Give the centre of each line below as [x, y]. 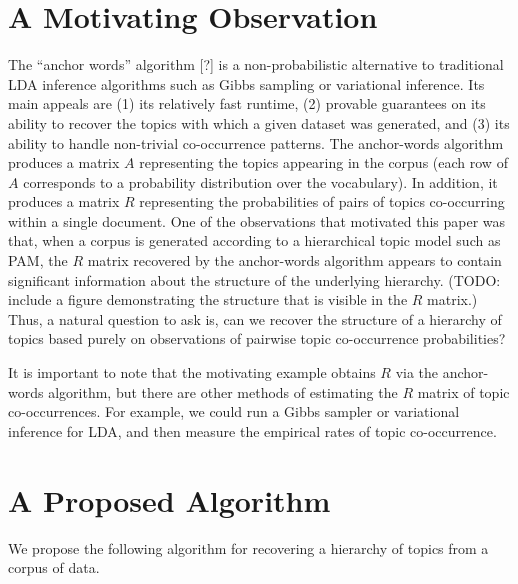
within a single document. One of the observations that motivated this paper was [257, 220]
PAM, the [38, 260]
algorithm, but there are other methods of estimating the [223, 391]
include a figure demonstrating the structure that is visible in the [208, 299]
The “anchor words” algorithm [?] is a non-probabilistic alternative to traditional [256, 64]
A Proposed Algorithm [169, 499]
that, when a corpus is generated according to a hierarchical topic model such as [254, 240]
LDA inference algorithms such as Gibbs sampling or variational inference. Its [246, 83]
